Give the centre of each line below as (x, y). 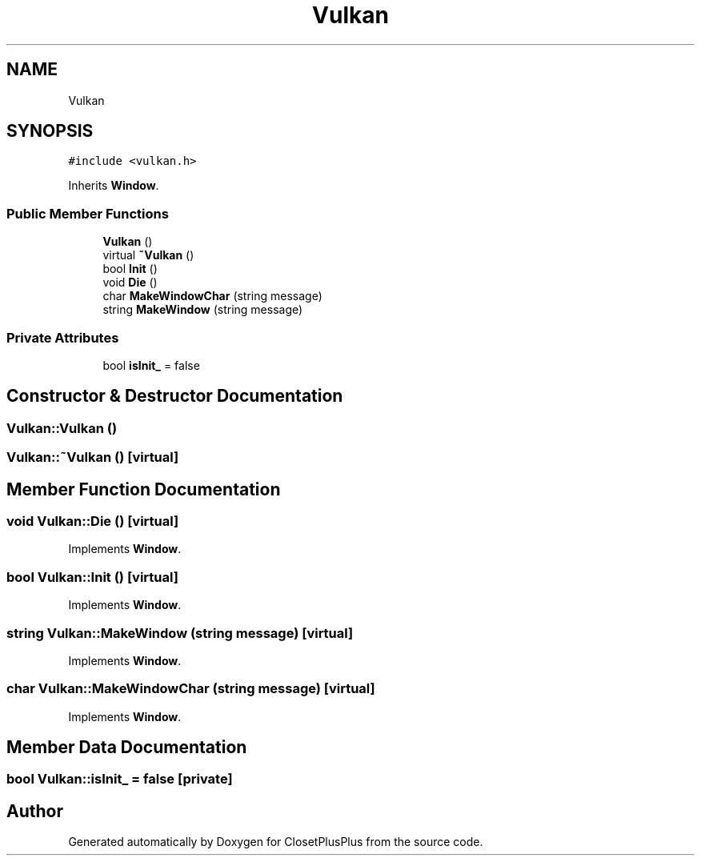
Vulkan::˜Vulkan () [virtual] (93, 457)
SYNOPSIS (50, 131)
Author (35, 811)
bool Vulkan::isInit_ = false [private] (120, 779)
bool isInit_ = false (151, 365)
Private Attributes (63, 337)
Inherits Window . (114, 186)
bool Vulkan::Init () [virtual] (92, 577)
